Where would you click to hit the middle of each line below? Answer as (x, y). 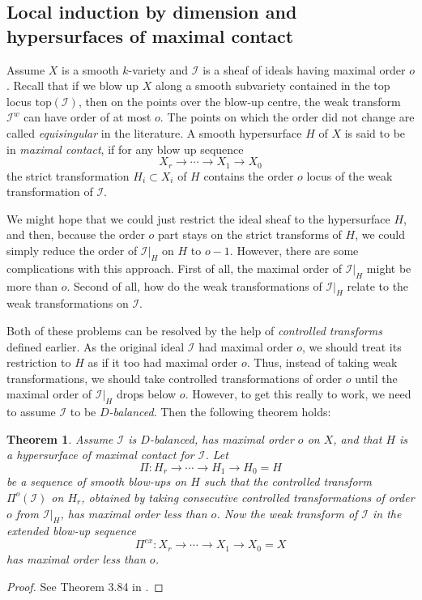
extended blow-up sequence (71, 531)
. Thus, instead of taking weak (322, 362)
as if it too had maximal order (163, 362)
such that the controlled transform (288, 481)
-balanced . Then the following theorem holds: (220, 412)
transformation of (50, 191)
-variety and (158, 69)
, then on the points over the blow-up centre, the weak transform (239, 101)
